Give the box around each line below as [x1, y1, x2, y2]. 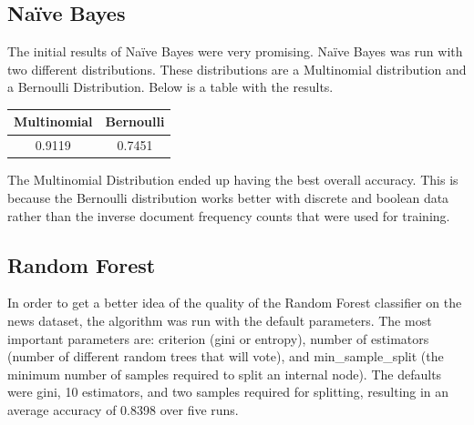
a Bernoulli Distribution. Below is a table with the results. [7, 77, 334, 96]
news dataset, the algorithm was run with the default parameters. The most [7, 311, 432, 329]
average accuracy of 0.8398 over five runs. [7, 400, 239, 419]
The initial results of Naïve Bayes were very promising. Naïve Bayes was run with [7, 42, 463, 61]
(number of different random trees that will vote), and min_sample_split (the [7, 347, 444, 366]
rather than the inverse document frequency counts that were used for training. [7, 206, 450, 225]
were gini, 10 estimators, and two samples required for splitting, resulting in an [7, 382, 449, 401]
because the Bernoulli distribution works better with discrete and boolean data [7, 188, 449, 207]
